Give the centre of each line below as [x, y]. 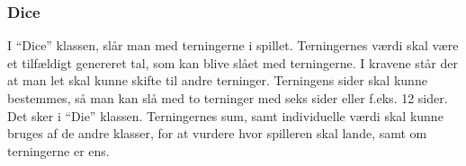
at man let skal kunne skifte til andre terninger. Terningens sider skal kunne [217, 80]
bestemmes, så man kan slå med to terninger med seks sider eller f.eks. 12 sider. [228, 98]
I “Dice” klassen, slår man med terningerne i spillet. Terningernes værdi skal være [233, 45]
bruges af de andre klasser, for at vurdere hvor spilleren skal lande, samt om [217, 133]
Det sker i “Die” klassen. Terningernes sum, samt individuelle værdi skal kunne [225, 115]
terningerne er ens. [58, 150]
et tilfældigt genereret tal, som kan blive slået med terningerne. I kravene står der [233, 62]
